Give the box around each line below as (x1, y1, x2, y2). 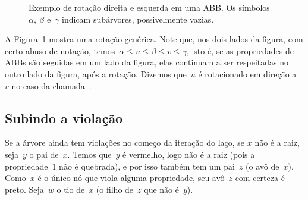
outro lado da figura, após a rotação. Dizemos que (5, 67, 187, 80)
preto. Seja (5, 183, 44, 195)
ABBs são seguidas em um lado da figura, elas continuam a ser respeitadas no (5, 56, 289, 68)
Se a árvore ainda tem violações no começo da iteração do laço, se (5, 136, 245, 149)
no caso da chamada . (11, 79, 92, 92)
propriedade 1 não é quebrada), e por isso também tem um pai (5, 160, 235, 172)
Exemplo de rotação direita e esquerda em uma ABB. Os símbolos (29, 1, 270, 13)
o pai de (29, 148, 59, 160)
